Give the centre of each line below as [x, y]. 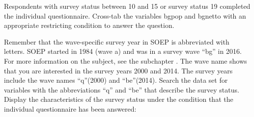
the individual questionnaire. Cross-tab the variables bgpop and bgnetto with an [125, 15]
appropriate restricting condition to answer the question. [89, 25]
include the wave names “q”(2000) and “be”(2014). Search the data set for [116, 80]
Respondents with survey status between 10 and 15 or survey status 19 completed [127, 6]
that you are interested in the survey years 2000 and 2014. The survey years [118, 70]
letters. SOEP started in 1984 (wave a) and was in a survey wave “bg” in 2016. [123, 51]
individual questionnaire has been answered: [70, 108]
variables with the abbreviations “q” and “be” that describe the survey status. [122, 89]
